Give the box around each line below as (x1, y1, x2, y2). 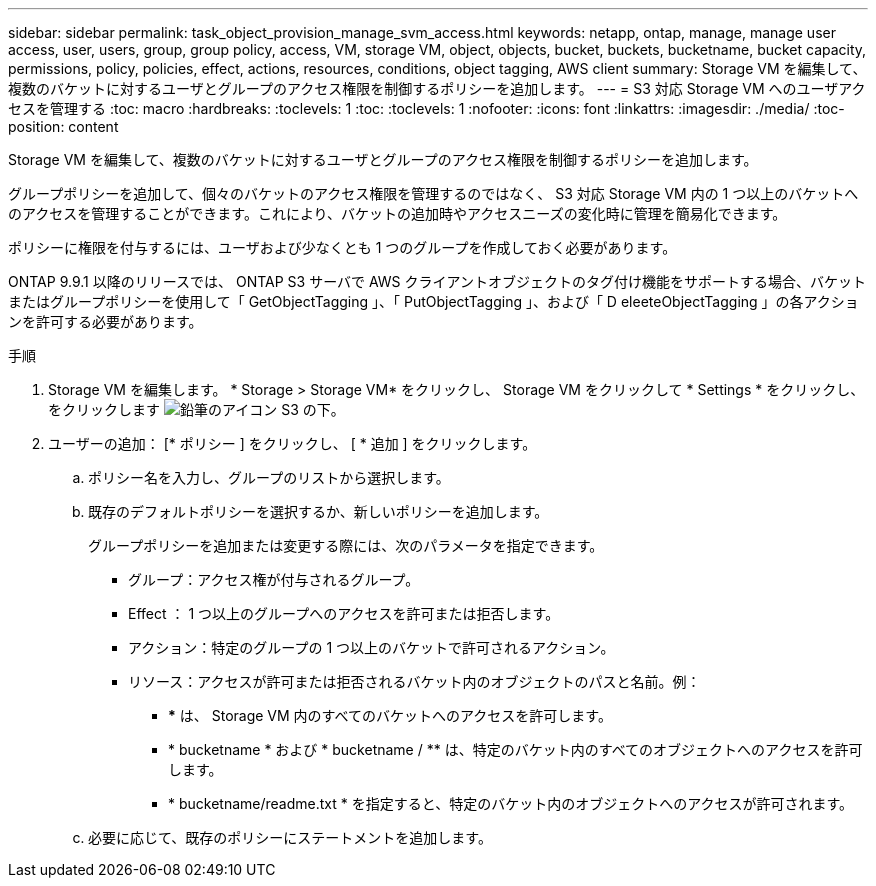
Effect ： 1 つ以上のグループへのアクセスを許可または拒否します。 (128, 605, 560, 622)
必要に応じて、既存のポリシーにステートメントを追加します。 (88, 829, 492, 846)
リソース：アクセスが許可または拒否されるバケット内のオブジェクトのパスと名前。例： (128, 673, 701, 690)
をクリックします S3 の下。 (48, 401, 345, 418)
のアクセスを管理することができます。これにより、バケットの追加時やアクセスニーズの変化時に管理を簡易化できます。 (8, 205, 787, 222)
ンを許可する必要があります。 (8, 313, 203, 330)
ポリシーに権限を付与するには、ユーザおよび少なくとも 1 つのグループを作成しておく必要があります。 (8, 239, 677, 256)
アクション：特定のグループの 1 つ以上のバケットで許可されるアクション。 (128, 639, 615, 656)
